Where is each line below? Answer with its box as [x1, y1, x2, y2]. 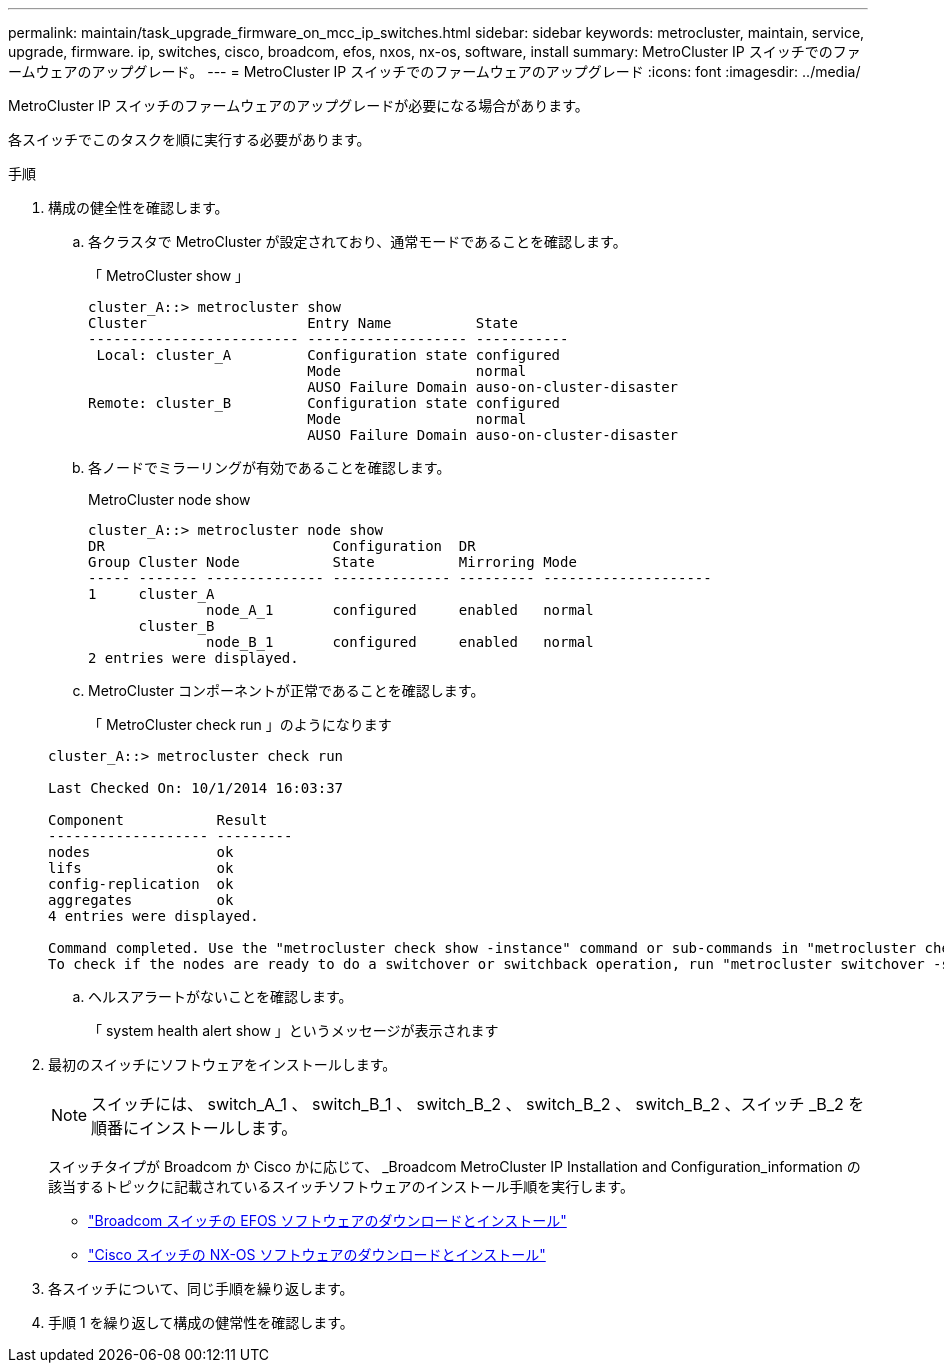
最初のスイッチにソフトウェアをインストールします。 [48, 1056, 397, 1073]
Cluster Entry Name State [88, 315, 518, 331]
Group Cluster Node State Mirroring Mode [88, 554, 577, 570]
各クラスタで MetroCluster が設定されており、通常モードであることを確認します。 [88, 233, 627, 250]
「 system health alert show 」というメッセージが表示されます [88, 1022, 499, 1039]
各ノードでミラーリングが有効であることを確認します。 [88, 459, 451, 476]
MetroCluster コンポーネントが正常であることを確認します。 [88, 682, 485, 699]
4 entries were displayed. [48, 908, 259, 924]
